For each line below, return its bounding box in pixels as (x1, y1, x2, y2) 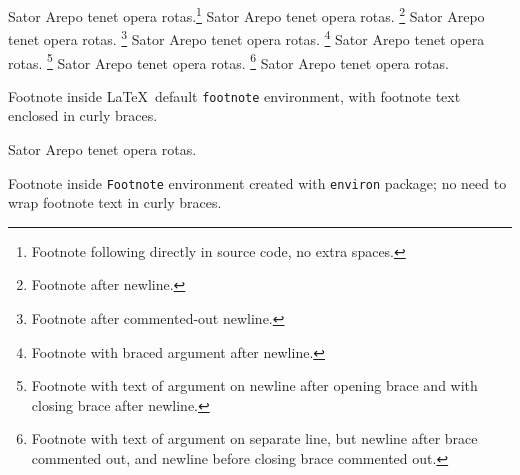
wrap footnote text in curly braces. (8, 192, 222, 213)
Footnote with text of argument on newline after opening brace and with (31, 375, 478, 396)
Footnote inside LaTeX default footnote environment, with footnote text (8, 85, 461, 106)
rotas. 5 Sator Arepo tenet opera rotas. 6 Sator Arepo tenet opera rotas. (8, 49, 449, 73)
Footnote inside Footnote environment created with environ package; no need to (8, 172, 507, 193)
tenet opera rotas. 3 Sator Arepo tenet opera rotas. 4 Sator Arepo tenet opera (8, 26, 485, 49)
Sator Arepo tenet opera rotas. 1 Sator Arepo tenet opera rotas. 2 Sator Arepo (8, 3, 485, 26)
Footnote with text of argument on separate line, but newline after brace (31, 428, 478, 449)
